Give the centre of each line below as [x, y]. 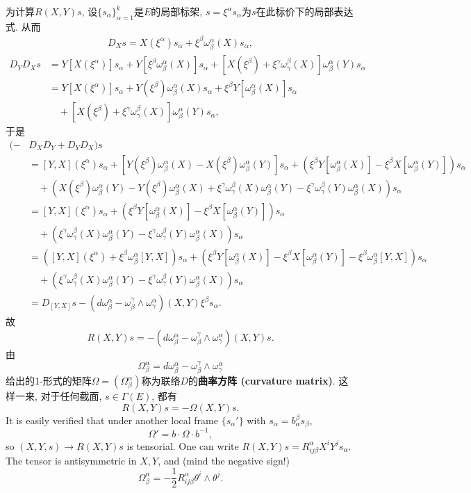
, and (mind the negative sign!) [224, 460]
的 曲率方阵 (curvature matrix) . [262, 381]
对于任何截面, [71, 396]
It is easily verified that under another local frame [112, 420]
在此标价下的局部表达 [305, 11]
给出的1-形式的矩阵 [49, 381]
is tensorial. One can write [183, 445]
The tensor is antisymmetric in [71, 460]
